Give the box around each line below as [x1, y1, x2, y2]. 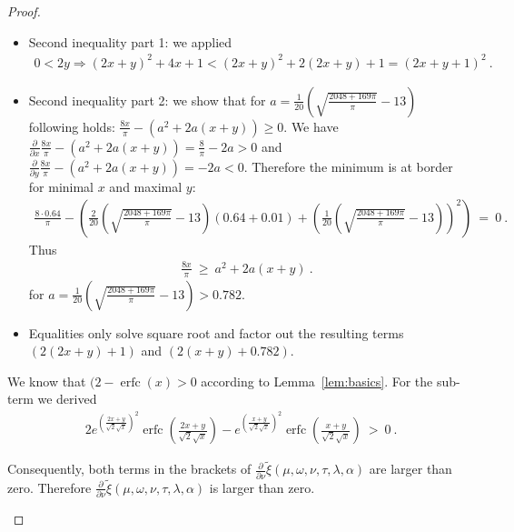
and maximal [109, 177, 183, 196]
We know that [7, 371, 86, 390]
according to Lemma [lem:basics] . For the [201, 371, 433, 390]
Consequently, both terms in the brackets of [7, 459, 252, 478]
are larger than [369, 459, 452, 478]
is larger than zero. [209, 477, 315, 497]
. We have [283, 116, 339, 136]
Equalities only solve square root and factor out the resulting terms [28, 323, 404, 342]
